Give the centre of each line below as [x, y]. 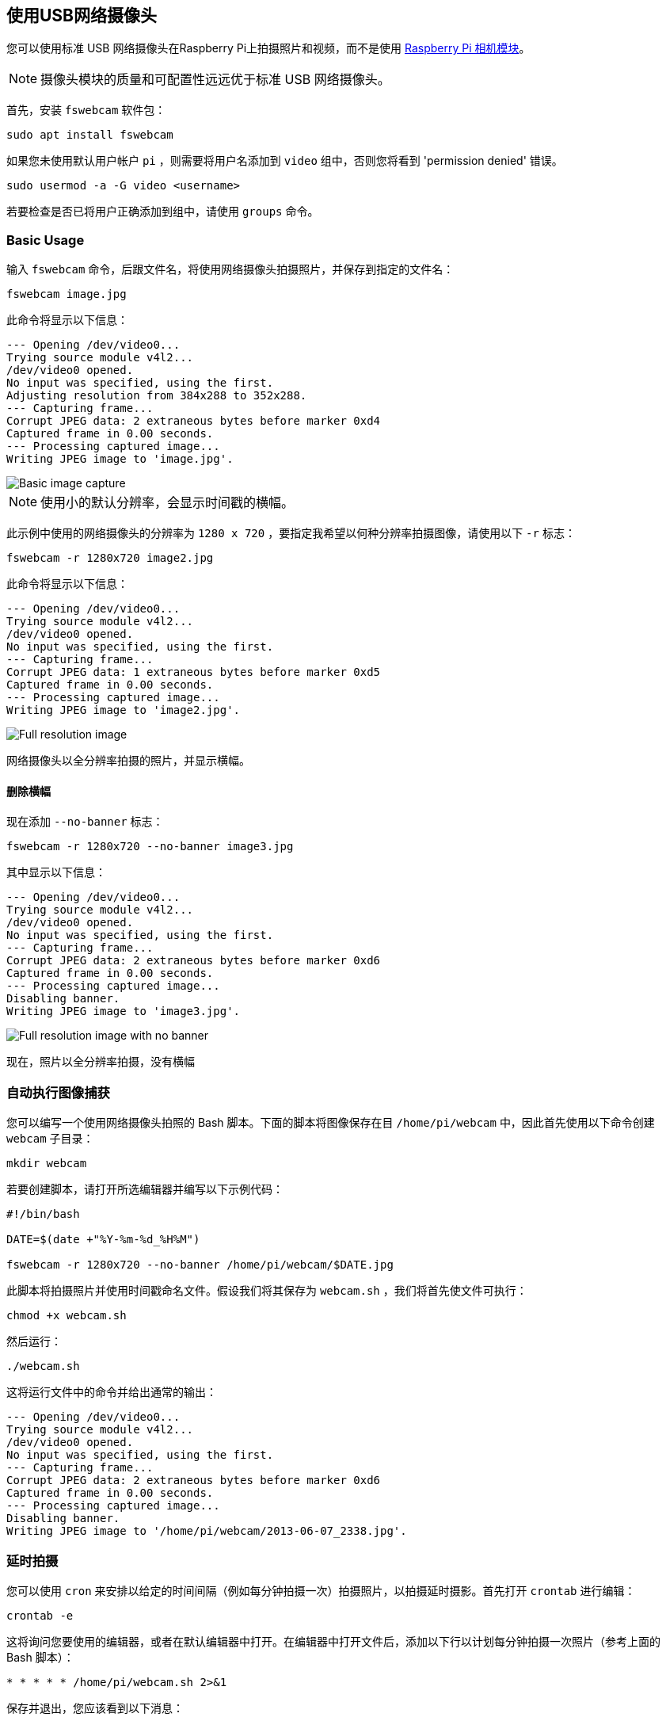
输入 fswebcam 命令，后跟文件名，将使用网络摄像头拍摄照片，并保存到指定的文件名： [230, 269]
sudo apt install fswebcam [90, 135]
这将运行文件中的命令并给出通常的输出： [112, 1392]
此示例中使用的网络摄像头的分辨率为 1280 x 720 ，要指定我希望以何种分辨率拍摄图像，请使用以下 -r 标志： [291, 533]
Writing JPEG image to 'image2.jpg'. [124, 710]
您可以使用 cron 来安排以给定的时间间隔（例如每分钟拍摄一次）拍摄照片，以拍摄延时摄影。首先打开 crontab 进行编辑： [321, 1590]
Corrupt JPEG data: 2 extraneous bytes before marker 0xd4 [194, 421]
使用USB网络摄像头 [82, 15]
